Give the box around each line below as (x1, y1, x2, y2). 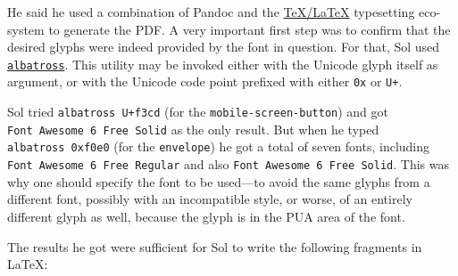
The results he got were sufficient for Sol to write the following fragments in (7, 237, 422, 256)
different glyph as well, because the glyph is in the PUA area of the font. (7, 207, 405, 225)
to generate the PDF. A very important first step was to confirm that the (48, 20, 451, 38)
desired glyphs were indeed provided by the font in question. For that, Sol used (7, 37, 440, 56)
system (7, 20, 45, 38)
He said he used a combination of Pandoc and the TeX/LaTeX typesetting (7, 3, 415, 20)
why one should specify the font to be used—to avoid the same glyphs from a (7, 172, 430, 191)
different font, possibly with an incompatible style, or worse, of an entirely (7, 190, 412, 208)
